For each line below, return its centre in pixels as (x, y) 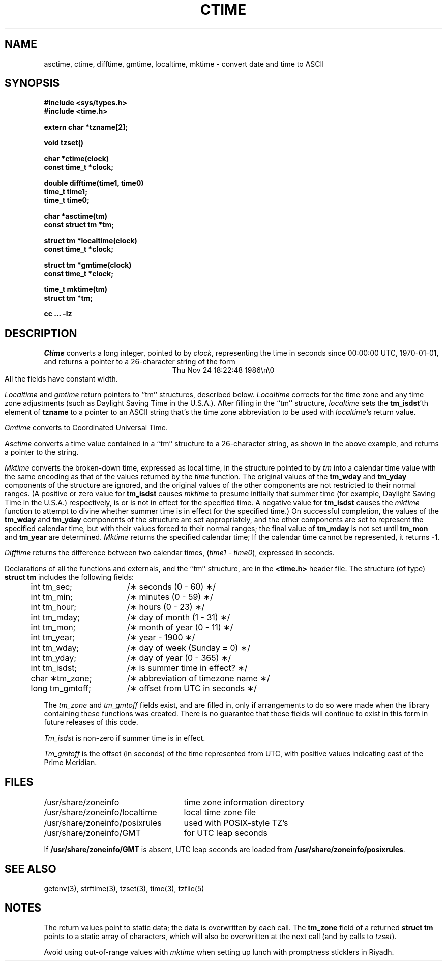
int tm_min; (52, 597)
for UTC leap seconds (226, 833)
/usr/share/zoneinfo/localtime (100, 813)
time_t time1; (66, 192)
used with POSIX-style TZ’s (236, 823)
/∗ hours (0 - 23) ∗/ (166, 607)
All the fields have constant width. (61, 379)
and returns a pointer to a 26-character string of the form (140, 362)
